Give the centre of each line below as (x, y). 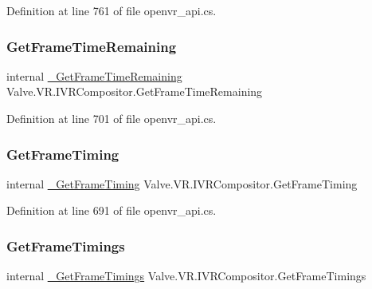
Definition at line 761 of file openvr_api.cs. (112, 10)
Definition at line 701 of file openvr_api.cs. (112, 118)
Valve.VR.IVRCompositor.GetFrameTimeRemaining (135, 91)
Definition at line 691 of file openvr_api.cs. (112, 210)
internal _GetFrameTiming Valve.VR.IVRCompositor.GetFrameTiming (182, 183)
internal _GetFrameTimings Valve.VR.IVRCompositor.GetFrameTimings (186, 276)
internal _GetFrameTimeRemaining (94, 75)
